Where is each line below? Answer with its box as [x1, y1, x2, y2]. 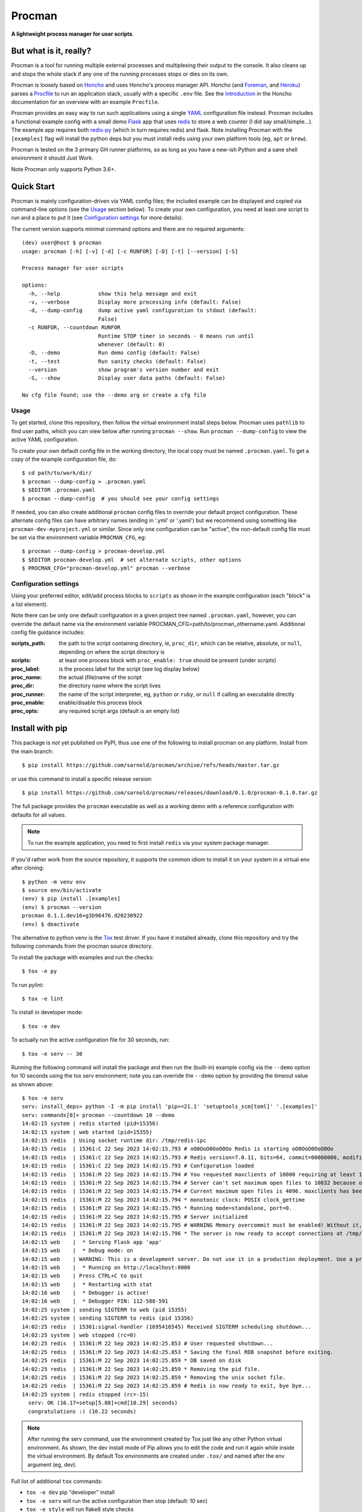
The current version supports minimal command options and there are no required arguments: [11, 225, 246, 232]
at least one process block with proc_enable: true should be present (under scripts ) [59, 657, 277, 664]
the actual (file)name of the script [59, 673, 142, 680]
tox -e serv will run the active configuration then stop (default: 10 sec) [26, 1497, 208, 1504]
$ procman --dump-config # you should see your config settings [22, 495, 220, 502]
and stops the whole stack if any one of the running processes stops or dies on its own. [11, 70, 229, 77]
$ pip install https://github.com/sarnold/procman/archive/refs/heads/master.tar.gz [22, 762, 280, 769]
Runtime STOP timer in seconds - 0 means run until [98, 333, 255, 339]
